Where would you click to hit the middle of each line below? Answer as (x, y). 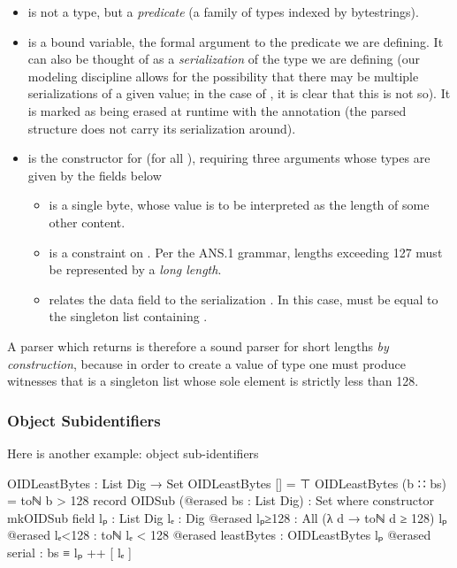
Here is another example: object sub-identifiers (133, 453)
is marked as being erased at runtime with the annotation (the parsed (217, 110)
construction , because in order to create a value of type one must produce (206, 363)
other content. (87, 222)
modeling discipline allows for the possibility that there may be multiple (223, 76)
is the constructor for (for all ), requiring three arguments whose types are (229, 158)
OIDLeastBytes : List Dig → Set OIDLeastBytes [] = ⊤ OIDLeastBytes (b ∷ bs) (227, 483)
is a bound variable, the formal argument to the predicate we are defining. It (236, 41)
